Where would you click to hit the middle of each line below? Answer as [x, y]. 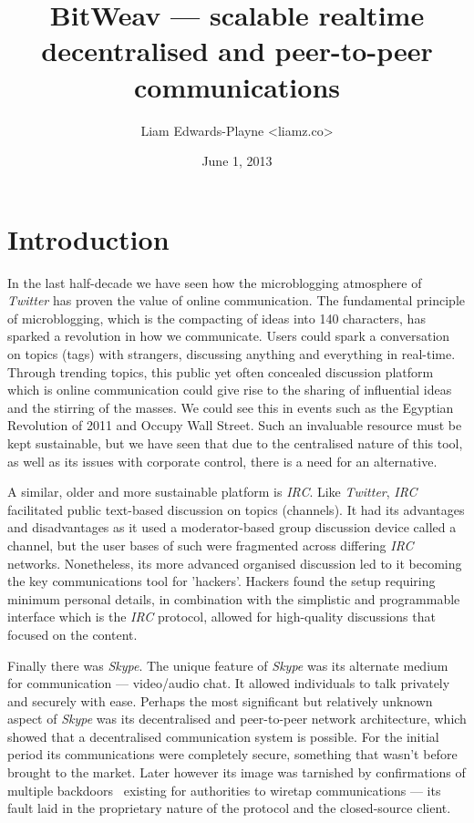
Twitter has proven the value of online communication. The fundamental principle [236, 300]
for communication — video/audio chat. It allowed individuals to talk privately [229, 683]
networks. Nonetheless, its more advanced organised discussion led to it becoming [235, 563]
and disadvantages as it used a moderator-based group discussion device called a [232, 527]
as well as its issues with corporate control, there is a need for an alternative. [222, 461]
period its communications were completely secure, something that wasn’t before [232, 754]
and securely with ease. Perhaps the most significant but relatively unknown [220, 700]
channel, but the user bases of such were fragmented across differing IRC [211, 545]
